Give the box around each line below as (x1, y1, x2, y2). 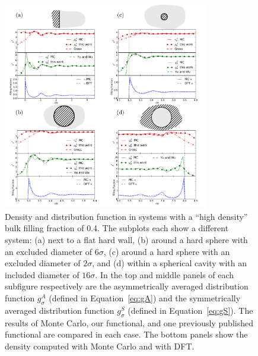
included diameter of (5, 268, 79, 281)
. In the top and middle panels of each (95, 268, 234, 281)
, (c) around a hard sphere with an (103, 245, 230, 257)
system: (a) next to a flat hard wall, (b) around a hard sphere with (5, 233, 248, 245)
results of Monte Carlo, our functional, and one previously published (5, 316, 253, 329)
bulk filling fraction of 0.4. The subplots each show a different (5, 222, 229, 234)
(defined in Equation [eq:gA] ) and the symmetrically (49, 291, 241, 304)
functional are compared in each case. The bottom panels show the (5, 328, 248, 341)
